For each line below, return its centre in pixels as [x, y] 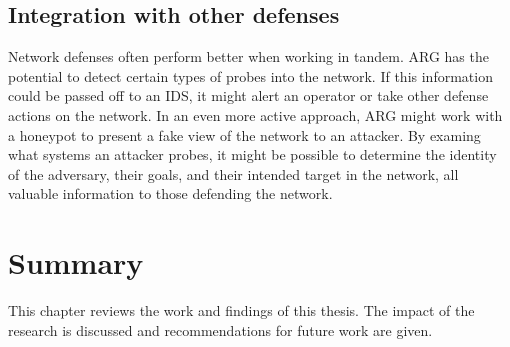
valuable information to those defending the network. [170, 193]
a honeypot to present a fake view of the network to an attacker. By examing [244, 134]
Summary [76, 262]
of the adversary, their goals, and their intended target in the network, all [233, 173]
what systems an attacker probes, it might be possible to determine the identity [252, 154]
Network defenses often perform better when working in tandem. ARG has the [248, 56]
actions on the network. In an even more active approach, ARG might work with [255, 114]
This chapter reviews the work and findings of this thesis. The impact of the [241, 310]
